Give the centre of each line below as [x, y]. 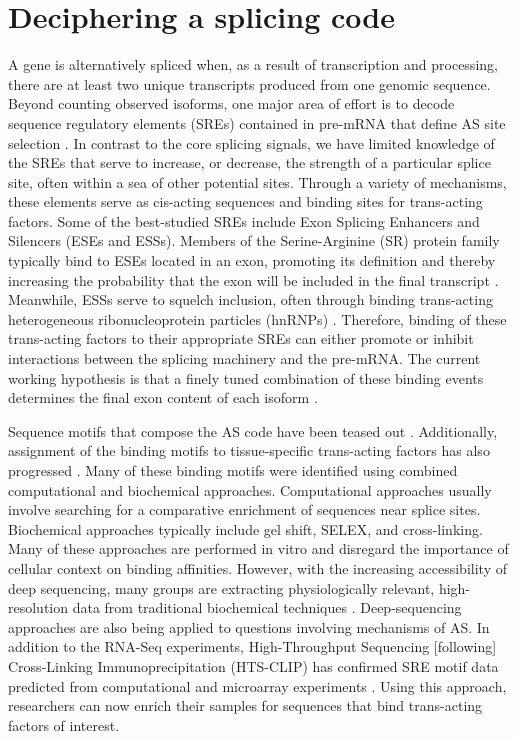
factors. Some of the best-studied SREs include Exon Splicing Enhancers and [244, 220]
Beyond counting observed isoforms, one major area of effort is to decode [231, 103]
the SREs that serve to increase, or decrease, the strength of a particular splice [249, 162]
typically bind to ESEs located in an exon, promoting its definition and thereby [252, 260]
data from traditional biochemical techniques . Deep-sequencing [267, 607]
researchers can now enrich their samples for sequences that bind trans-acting [245, 705]
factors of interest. [64, 724]
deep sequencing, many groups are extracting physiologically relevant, [221, 587]
